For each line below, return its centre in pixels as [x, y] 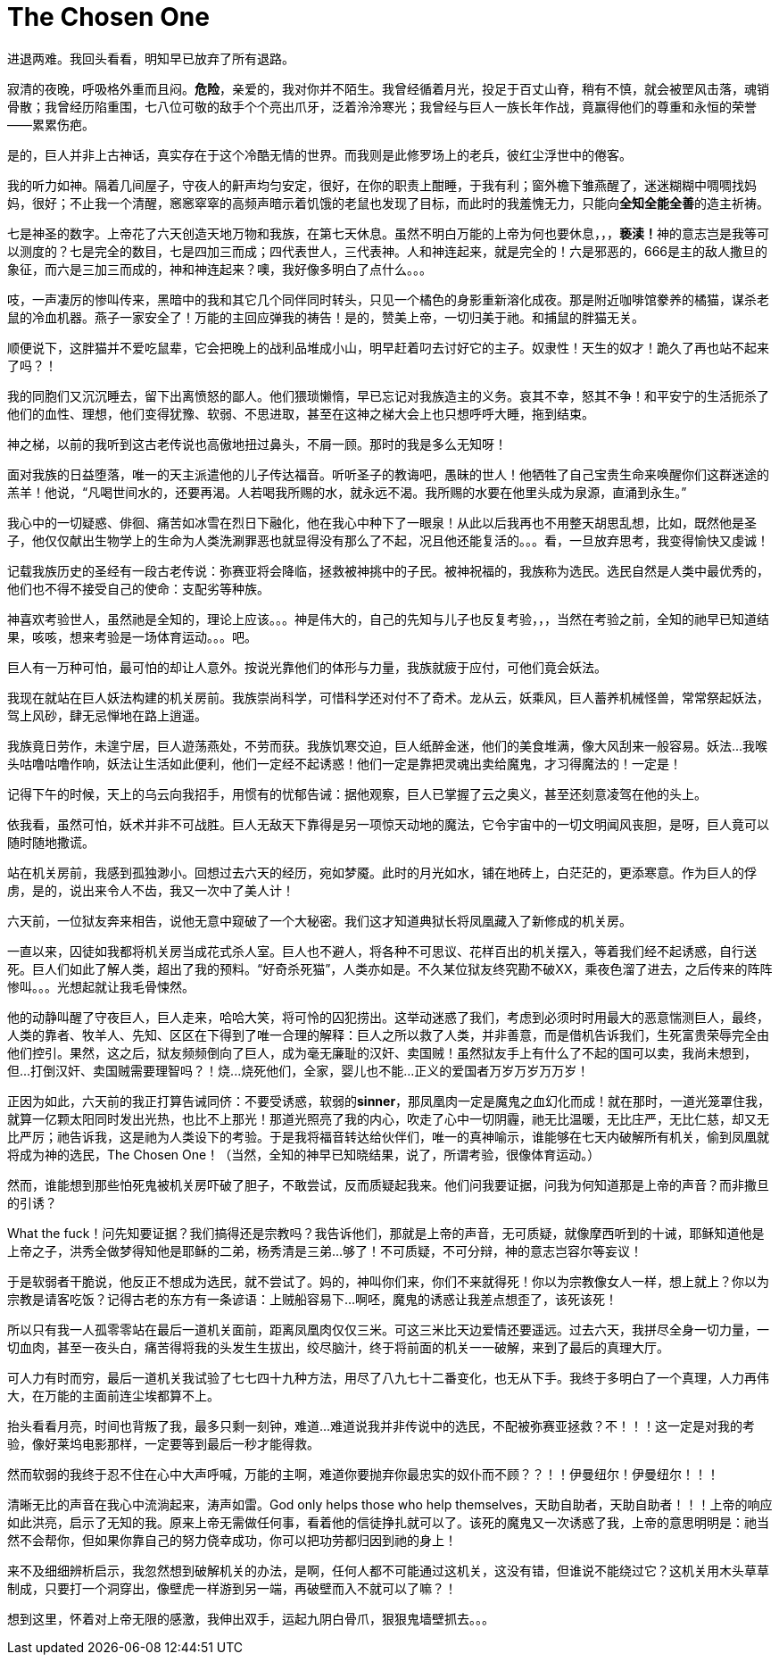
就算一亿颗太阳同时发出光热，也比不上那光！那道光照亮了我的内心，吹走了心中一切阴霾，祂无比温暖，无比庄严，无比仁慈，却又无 [388, 1118]
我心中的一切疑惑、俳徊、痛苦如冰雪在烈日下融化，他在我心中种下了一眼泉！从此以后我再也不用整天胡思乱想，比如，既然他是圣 [382, 522]
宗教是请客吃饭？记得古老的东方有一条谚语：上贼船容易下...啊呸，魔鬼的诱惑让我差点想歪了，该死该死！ [313, 1299]
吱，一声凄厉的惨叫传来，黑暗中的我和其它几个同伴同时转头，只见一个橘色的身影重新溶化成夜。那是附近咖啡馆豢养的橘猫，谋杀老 [388, 299]
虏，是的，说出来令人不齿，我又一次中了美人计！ [151, 890]
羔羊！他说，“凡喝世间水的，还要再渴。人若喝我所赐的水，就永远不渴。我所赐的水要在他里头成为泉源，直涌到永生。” [347, 492]
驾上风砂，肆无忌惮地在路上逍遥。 [107, 715]
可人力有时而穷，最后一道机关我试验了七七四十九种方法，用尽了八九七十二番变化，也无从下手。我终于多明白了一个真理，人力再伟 [388, 1377]
